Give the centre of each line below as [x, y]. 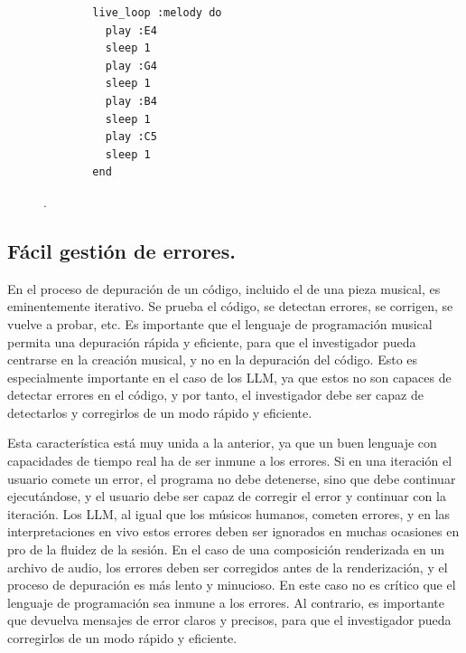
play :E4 [131, 30]
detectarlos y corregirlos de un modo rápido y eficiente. [160, 412]
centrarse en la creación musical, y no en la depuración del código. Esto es [213, 360]
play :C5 [131, 137]
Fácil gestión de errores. [121, 250]
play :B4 [131, 101]
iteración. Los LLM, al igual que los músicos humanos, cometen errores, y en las [229, 513]
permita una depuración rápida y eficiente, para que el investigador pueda [212, 341]
